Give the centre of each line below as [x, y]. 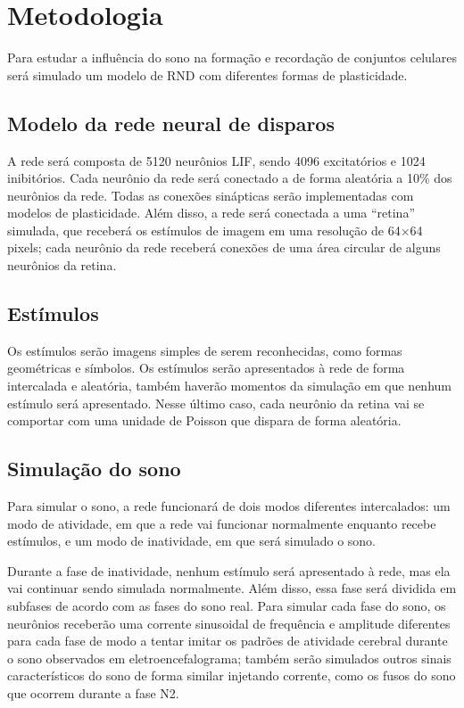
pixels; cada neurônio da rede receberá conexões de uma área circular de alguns [224, 247]
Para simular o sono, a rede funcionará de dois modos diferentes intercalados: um [229, 506]
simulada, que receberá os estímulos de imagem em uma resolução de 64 [204, 230]
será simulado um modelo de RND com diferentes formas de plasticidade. [207, 74]
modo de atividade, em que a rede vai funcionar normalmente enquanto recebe [222, 523]
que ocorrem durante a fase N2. [93, 692]
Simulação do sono [94, 469]
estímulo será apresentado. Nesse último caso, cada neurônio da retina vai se [216, 403]
